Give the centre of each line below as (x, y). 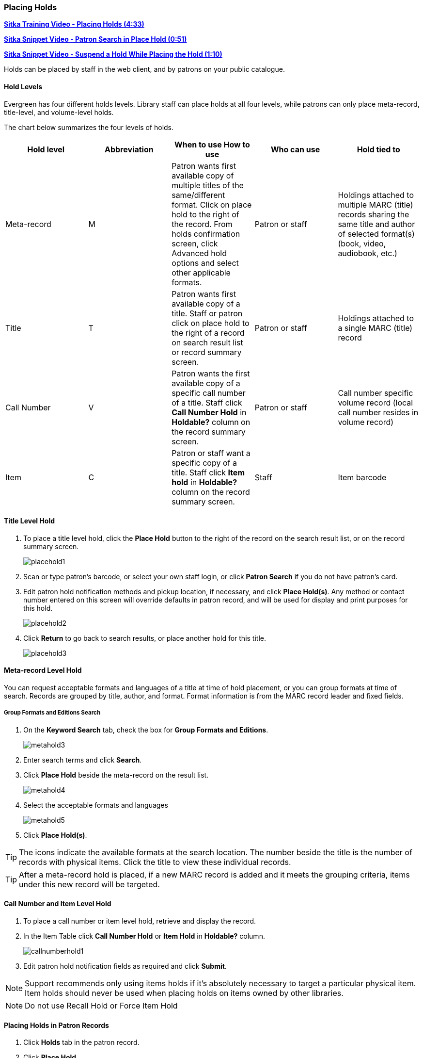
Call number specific (376, 393)
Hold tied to (378, 149)
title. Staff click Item (208, 472)
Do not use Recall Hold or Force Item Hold (101, 1006)
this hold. (38, 608)
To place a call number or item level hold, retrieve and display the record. (140, 921)
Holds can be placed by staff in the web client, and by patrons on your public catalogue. (144, 69)
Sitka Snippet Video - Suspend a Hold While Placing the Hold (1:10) (113, 54)
